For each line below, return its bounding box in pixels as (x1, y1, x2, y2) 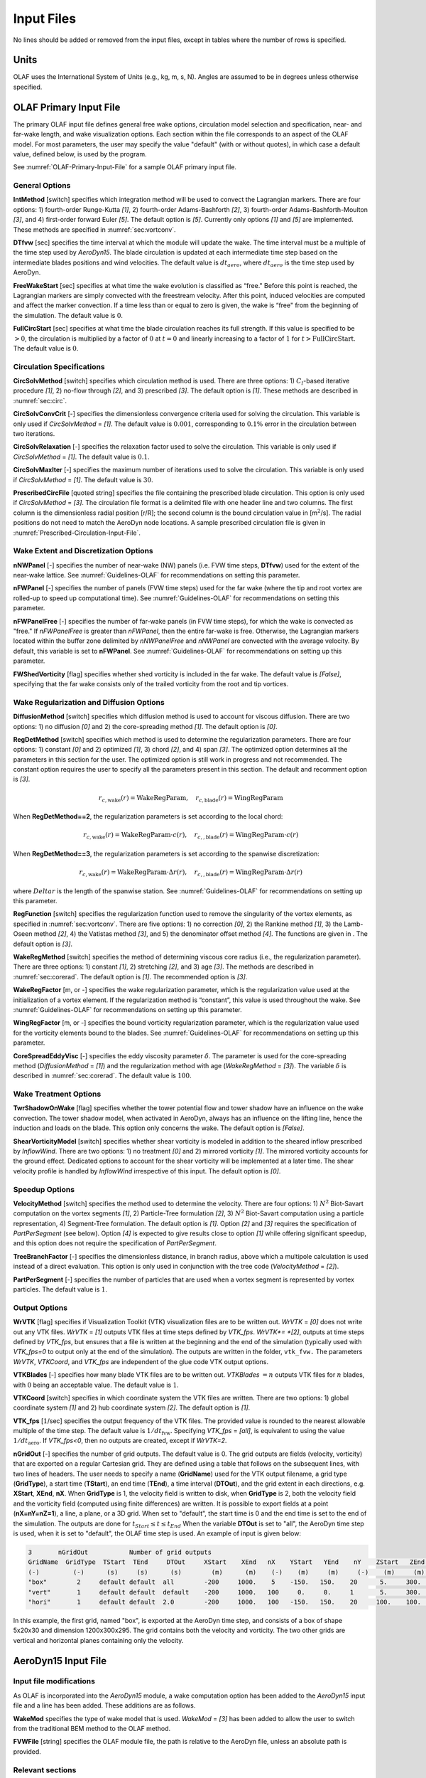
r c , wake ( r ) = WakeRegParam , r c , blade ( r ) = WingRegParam (98, 794, 283, 804)
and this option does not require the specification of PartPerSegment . (13, 1239, 217, 1247)
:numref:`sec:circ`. (13, 396, 67, 405)
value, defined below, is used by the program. (13, 149, 147, 158)
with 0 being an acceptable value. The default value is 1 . (13, 1380, 179, 1389)
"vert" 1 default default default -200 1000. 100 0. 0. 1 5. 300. (28, 1588, 422, 1596)
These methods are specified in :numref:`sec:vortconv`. (13, 225, 177, 234)
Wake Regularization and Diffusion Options (13, 697, 165, 707)
